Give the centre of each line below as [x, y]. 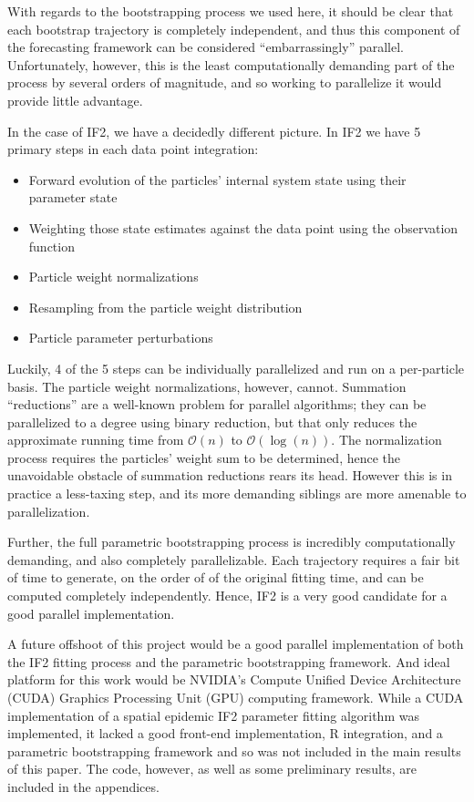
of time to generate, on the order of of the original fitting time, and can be [216, 577]
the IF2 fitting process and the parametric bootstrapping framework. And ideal [229, 661]
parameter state [73, 197]
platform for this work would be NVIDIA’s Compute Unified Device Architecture [234, 679]
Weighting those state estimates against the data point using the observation [243, 227]
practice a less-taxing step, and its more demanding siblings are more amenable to [237, 494]
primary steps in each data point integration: [133, 149]
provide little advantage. [75, 100]
